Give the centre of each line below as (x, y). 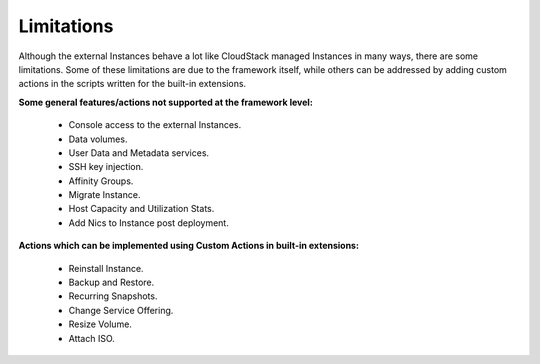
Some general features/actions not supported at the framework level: (166, 102)
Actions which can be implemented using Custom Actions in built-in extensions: (189, 246)
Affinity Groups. (101, 181)
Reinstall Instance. (106, 268)
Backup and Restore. (111, 282)
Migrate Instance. (104, 195)
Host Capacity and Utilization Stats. (141, 209)
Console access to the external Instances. (155, 125)
